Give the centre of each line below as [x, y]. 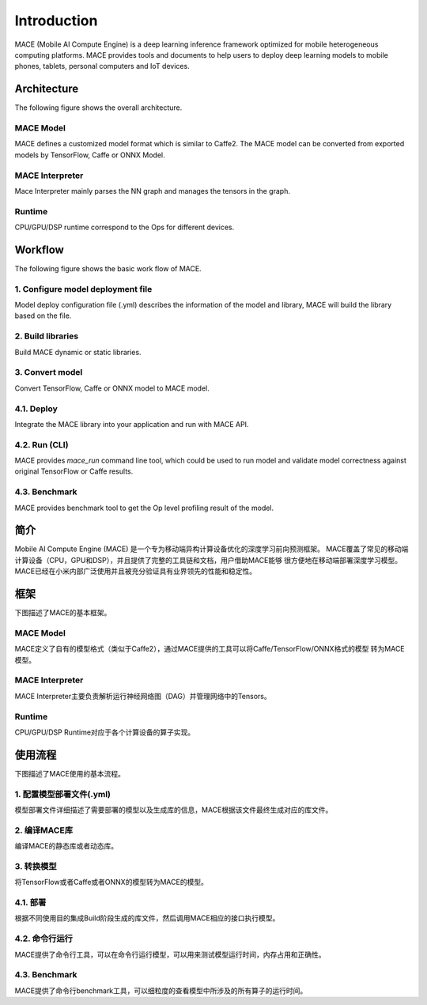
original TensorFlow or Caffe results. [74, 471]
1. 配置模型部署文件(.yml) [62, 794]
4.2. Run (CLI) [42, 444]
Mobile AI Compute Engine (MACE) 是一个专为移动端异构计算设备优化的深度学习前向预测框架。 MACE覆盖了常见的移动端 [212, 549]
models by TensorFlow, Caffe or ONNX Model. [90, 155]
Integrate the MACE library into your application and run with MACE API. [132, 424]
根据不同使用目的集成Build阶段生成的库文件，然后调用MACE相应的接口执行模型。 [147, 918]
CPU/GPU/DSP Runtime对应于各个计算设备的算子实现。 [105, 732]
